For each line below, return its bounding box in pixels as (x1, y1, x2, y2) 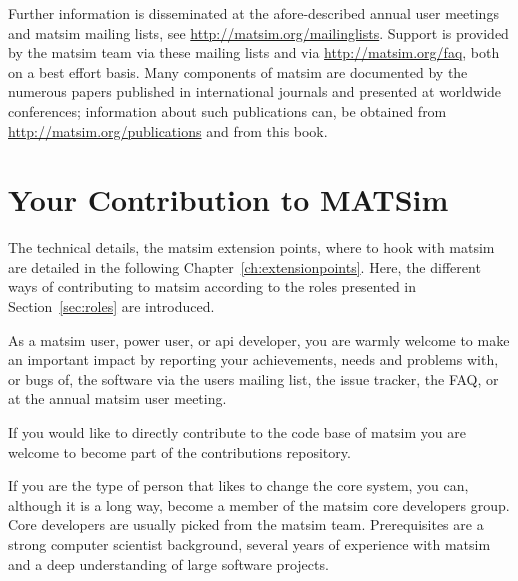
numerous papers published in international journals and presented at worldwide (8, 81, 502, 102)
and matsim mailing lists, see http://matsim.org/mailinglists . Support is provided (8, 22, 509, 43)
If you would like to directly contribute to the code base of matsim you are (8, 422, 466, 443)
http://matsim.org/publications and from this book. (8, 120, 328, 141)
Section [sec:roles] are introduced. (8, 296, 215, 317)
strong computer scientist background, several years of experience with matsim (8, 534, 491, 554)
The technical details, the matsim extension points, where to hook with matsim (8, 237, 495, 258)
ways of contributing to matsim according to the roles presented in (8, 276, 417, 297)
